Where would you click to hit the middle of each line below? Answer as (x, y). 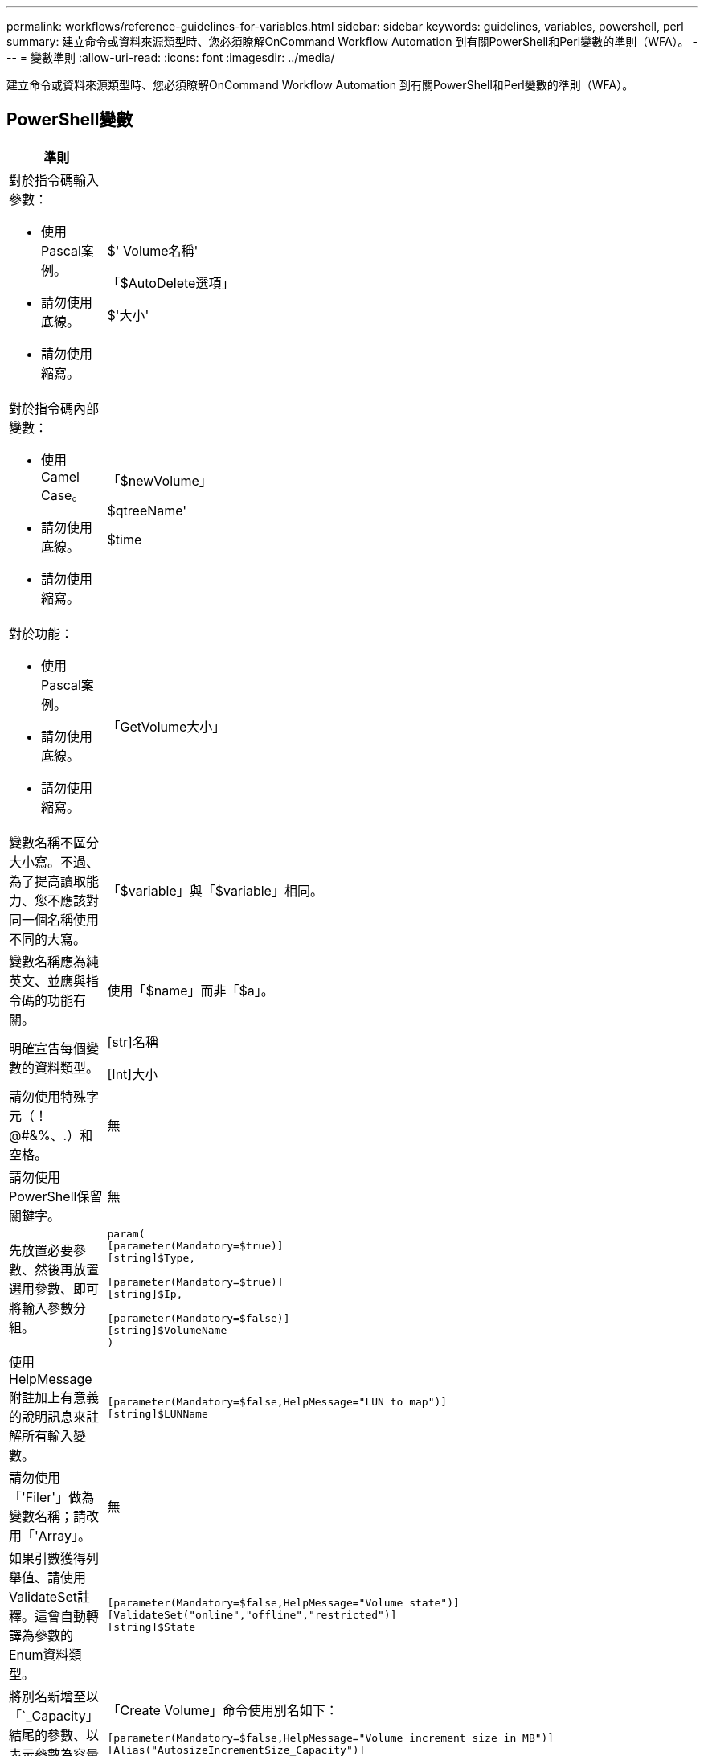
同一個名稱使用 (54, 919)
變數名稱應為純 (54, 961)
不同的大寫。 (48, 939)
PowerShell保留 (56, 1196)
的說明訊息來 (48, 1416)
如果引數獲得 (48, 1558)
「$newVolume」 (160, 480)
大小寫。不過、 (54, 862)
